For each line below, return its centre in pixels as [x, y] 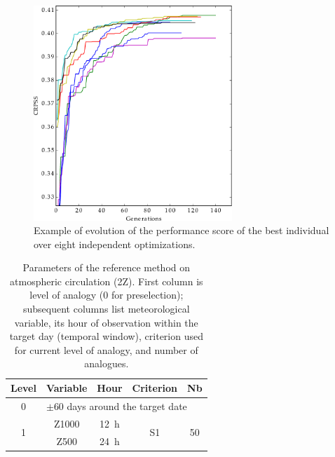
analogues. [107, 363]
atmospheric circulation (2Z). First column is [107, 281]
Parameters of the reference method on [106, 267]
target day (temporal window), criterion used [106, 336]
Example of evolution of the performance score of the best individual [182, 230]
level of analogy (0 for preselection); [107, 295]
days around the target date [127, 405]
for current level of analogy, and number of [106, 349]
